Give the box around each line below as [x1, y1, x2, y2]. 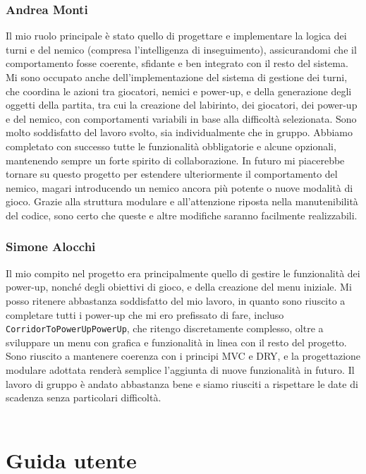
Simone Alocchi [6, 238, 96, 255]
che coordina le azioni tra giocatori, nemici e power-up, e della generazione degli [6, 83, 352, 98]
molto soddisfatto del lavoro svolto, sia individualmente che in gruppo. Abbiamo [6, 125, 353, 140]
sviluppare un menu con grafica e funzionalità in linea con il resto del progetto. [6, 334, 347, 349]
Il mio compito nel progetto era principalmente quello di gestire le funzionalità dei [6, 265, 360, 280]
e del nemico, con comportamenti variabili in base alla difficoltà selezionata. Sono [6, 111, 357, 126]
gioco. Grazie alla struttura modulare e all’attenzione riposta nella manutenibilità [6, 194, 358, 209]
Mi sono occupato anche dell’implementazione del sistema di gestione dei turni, [6, 70, 348, 84]
